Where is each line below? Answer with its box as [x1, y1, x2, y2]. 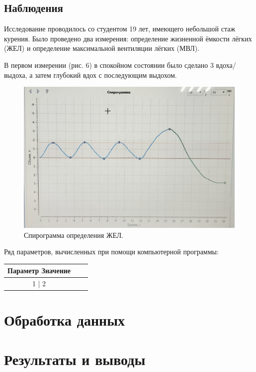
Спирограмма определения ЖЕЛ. [24, 229, 124, 240]
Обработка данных [4, 310, 125, 330]
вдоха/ [216, 59, 236, 70]
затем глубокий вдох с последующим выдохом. [35, 69, 177, 80]
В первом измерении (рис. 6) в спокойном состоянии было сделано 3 [4, 59, 214, 70]
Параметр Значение [7, 265, 71, 276]
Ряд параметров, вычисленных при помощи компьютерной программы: [4, 246, 219, 257]
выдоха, [4, 69, 27, 80]
